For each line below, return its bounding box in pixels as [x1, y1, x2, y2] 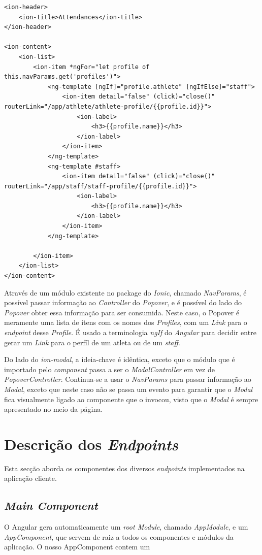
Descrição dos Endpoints [4, 433, 178, 454]
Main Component [4, 498, 98, 513]
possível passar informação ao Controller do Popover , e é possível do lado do [4, 297, 242, 308]
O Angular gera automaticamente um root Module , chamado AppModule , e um [4, 521, 248, 532]
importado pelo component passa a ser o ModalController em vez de [4, 364, 215, 374]
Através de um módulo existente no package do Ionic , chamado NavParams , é [4, 287, 247, 298]
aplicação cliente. [4, 473, 57, 483]
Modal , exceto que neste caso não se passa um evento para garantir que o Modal [4, 383, 253, 394]
